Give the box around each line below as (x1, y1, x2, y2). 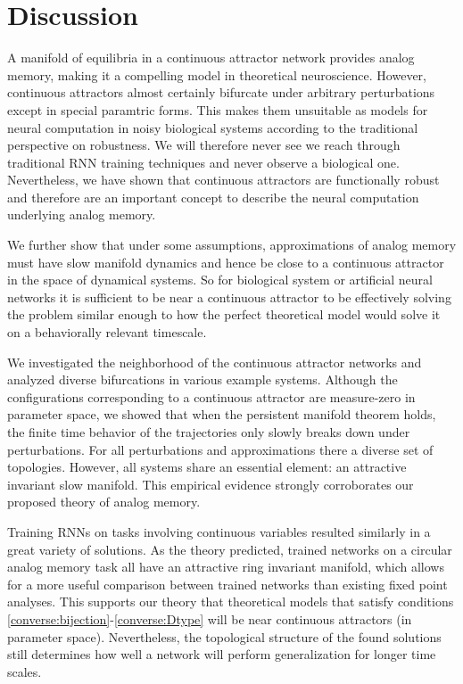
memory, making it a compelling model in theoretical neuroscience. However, (7, 65, 426, 84)
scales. (7, 662, 42, 680)
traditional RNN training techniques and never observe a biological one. (7, 152, 400, 171)
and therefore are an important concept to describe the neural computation (7, 187, 419, 206)
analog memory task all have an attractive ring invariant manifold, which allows (7, 557, 444, 576)
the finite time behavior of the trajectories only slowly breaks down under (7, 423, 410, 441)
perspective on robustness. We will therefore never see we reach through (7, 136, 401, 154)
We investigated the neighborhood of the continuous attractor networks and (7, 352, 422, 371)
